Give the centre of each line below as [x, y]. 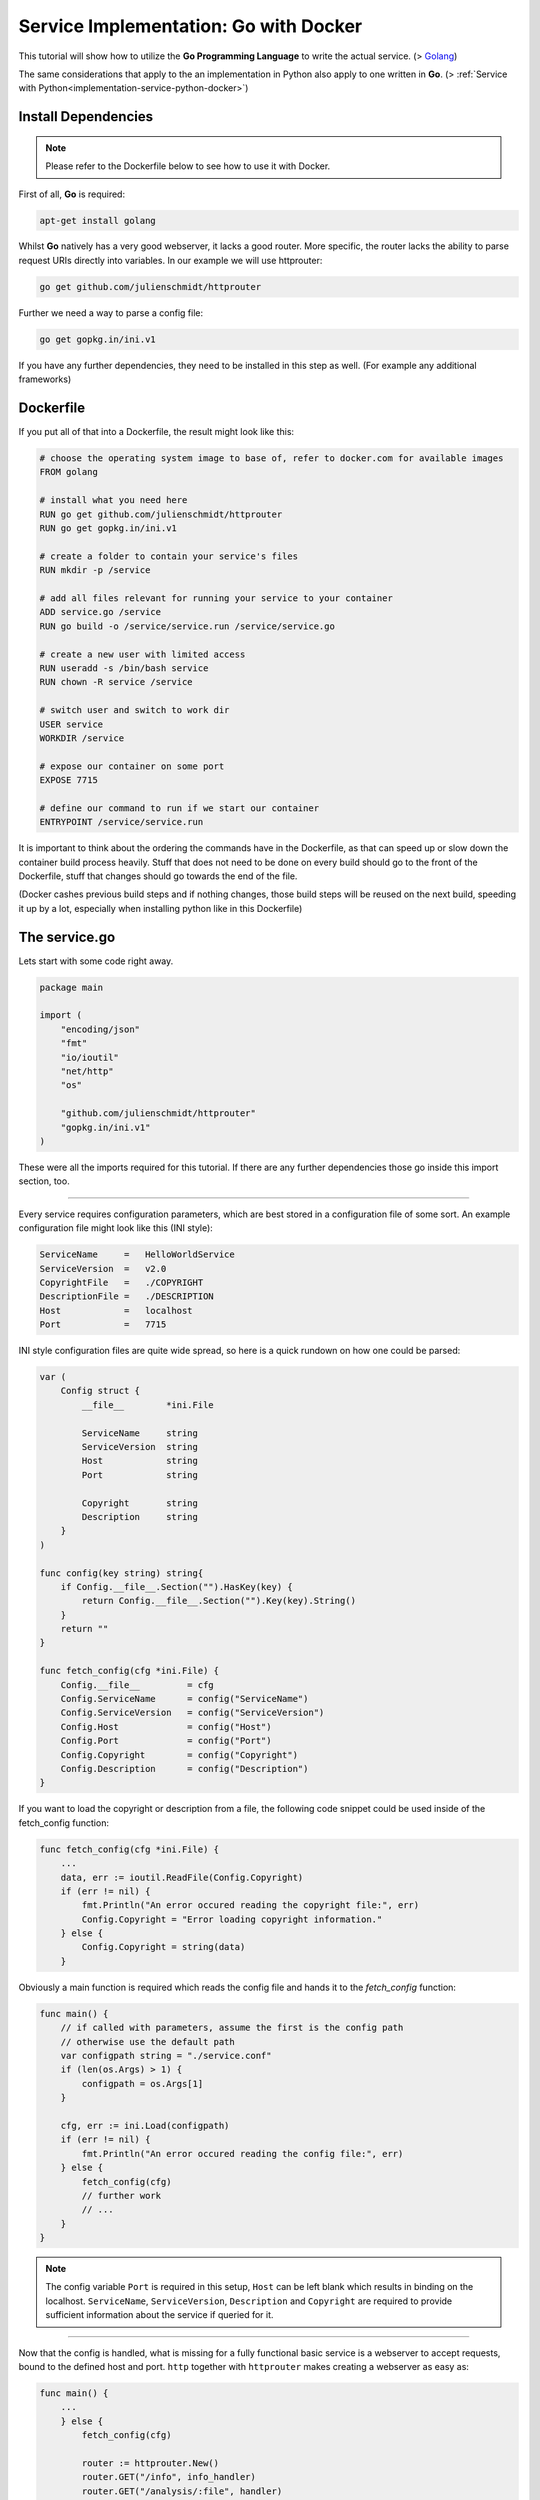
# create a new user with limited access [142, 654]
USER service [71, 724]
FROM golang [69, 472]
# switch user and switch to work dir [134, 710]
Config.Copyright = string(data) [163, 1947]
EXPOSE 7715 [69, 780]
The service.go [67, 936]
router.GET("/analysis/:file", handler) [182, 2491]
